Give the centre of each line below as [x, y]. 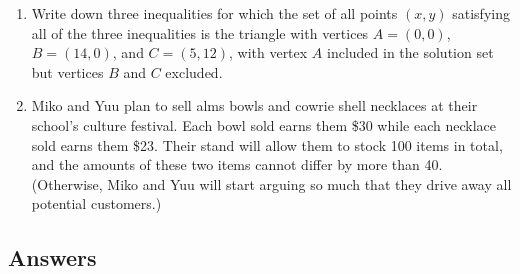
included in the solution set [410, 52]
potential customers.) [96, 203]
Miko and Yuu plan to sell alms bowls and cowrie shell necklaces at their [254, 105]
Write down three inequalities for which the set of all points [214, 13]
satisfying [481, 13]
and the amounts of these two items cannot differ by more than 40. [237, 164]
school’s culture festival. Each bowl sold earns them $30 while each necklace [263, 124]
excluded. [194, 71]
